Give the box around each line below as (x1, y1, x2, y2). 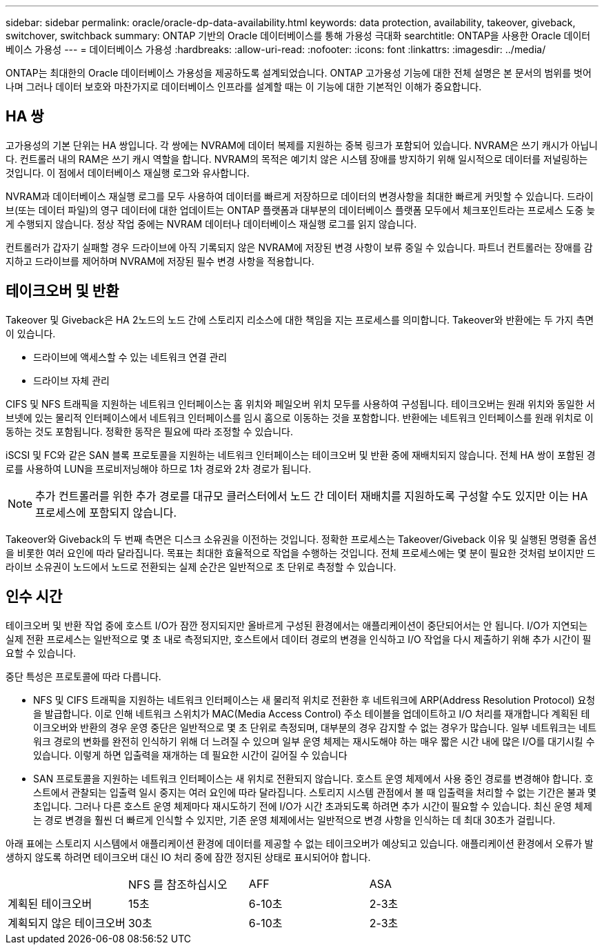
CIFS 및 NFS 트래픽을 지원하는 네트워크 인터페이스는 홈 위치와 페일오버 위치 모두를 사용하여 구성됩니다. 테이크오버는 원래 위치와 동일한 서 (6, 397, 596, 410)
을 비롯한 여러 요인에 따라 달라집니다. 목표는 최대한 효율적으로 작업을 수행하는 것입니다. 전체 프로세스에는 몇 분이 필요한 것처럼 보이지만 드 (6, 546, 596, 559)
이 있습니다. (6, 327, 56, 339)
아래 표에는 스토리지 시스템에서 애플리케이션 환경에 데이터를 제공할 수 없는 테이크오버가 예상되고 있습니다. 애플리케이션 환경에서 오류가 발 (6, 837, 594, 849)
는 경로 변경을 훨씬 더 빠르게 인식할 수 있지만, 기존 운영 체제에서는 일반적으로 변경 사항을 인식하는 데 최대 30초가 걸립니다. (33, 813, 556, 826)
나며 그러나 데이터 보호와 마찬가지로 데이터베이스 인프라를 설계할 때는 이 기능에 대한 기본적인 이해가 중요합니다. (6, 81, 482, 92)
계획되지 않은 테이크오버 (8, 916, 125, 930)
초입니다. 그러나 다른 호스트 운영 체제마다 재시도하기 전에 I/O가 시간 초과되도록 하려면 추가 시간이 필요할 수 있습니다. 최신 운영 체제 (33, 800, 592, 812)
